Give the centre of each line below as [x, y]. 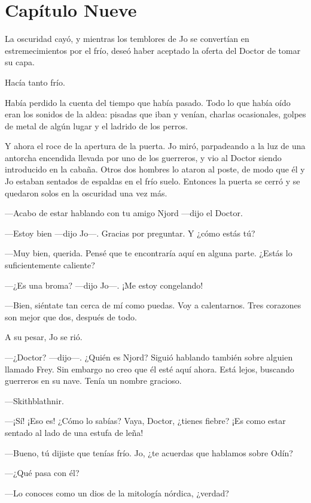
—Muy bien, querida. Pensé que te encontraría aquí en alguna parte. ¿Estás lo [149, 253]
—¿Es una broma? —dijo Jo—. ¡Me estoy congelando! [104, 285]
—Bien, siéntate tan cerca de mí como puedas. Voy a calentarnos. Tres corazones [153, 305]
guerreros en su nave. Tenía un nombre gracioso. [93, 381]
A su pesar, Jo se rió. [44, 337]
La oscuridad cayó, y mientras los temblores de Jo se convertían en [127, 39]
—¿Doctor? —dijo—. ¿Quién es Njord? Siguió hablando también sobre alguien [149, 357]
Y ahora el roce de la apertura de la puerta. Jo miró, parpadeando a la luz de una [155, 146]
